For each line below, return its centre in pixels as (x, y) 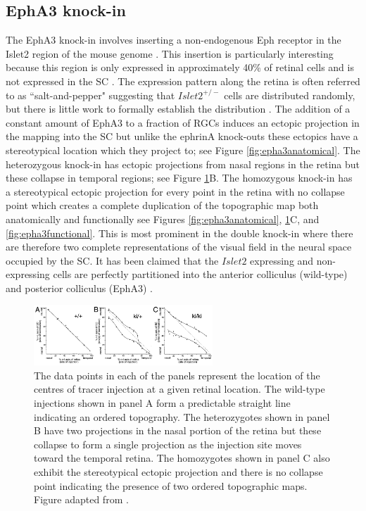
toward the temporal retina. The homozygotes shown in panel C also (182, 458)
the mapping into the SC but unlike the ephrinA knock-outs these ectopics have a (182, 136)
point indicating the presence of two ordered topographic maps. (171, 485)
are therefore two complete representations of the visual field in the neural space (179, 247)
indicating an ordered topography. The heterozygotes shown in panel (182, 416)
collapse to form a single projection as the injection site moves (168, 444)
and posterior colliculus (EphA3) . (79, 288)
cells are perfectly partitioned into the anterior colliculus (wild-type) (200, 274)
